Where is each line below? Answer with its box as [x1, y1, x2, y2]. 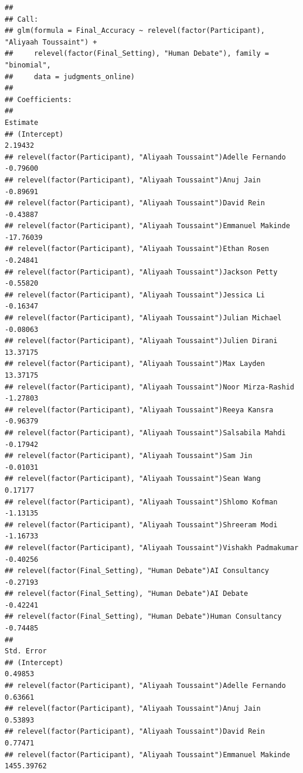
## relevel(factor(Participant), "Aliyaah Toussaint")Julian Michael [5, 314, 282, 323]
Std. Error [5, 647, 47, 656]
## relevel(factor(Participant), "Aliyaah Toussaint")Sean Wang [5, 474, 261, 483]
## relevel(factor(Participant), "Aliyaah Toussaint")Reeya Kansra [5, 405, 274, 414]
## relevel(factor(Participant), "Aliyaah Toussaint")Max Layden [5, 360, 265, 368]
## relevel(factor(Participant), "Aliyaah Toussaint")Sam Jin [5, 452, 253, 460]
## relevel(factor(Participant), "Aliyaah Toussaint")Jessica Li [5, 290, 265, 299]
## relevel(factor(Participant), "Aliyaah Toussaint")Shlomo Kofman [5, 497, 278, 506]
